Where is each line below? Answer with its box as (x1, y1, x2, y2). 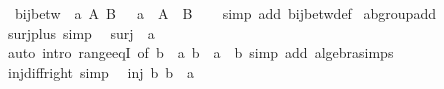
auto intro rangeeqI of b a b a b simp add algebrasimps (7, 42, 394, 63)
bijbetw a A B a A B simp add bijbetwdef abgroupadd (14, 3, 436, 23)
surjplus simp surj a (7, 22, 155, 43)
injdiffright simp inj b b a (7, 61, 195, 82)
